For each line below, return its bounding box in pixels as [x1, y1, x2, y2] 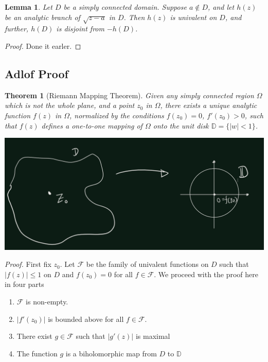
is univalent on [170, 11, 217, 22]
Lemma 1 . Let [5, 2, 52, 12]
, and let [207, 2, 235, 12]
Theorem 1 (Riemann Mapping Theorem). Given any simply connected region [5, 89, 254, 100]
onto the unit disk [153, 120, 209, 131]
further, [5, 23, 29, 34]
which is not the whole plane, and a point [5, 100, 135, 111]
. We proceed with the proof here [154, 268, 259, 279]
